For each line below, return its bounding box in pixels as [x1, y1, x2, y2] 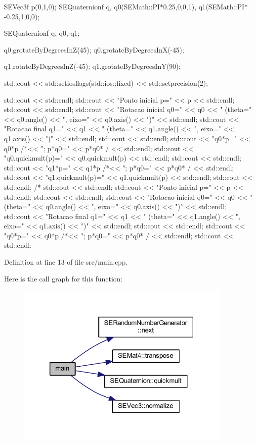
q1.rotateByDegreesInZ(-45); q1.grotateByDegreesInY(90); [4, 61, 181, 71]
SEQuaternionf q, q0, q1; [4, 28, 80, 38]
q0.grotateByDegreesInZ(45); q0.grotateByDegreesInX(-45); [4, 44, 184, 55]
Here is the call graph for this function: [4, 273, 123, 283]
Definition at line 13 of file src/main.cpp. [4, 257, 128, 267]
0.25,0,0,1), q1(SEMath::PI [163, 1, 245, 11]
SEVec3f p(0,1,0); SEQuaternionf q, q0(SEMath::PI [4, 1, 160, 11]
